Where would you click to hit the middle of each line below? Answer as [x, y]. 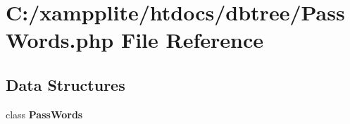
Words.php [60, 40]
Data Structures [65, 84]
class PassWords [44, 114]
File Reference [192, 40]
